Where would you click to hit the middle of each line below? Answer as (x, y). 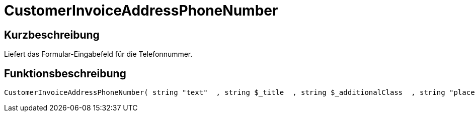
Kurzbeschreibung (52, 35)
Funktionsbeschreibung (65, 73)
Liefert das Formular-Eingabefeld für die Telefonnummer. (98, 54)
